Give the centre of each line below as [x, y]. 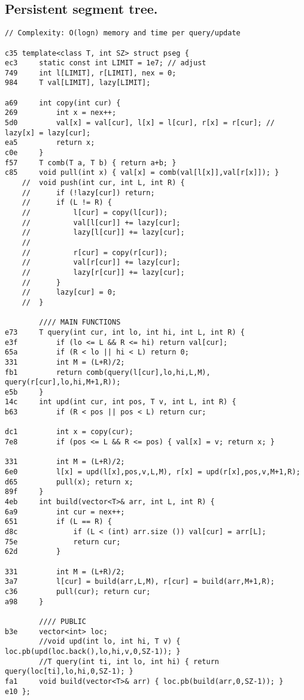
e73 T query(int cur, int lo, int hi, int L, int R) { [125, 332]
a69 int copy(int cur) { [63, 103]
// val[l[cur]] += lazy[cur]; [101, 222]
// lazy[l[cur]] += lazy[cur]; [103, 233]
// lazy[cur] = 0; [69, 293]
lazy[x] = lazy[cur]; [48, 133]
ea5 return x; [50, 143]
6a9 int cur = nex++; [65, 512]
